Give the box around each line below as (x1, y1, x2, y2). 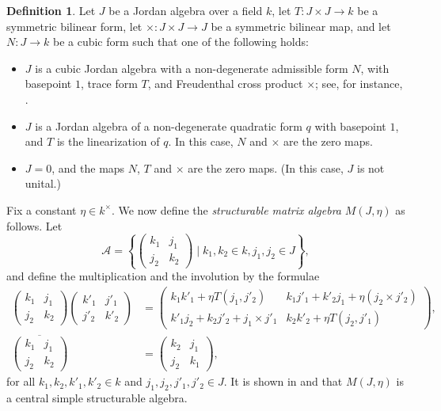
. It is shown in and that (223, 373, 343, 390)
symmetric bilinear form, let (6, 17, 143, 34)
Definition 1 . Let (6, 2, 96, 18)
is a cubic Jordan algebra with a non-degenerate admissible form (35, 59, 348, 76)
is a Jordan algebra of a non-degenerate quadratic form (35, 117, 302, 134)
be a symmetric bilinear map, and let (211, 17, 391, 34)
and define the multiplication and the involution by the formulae (6, 268, 320, 284)
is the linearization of (56, 133, 160, 150)
